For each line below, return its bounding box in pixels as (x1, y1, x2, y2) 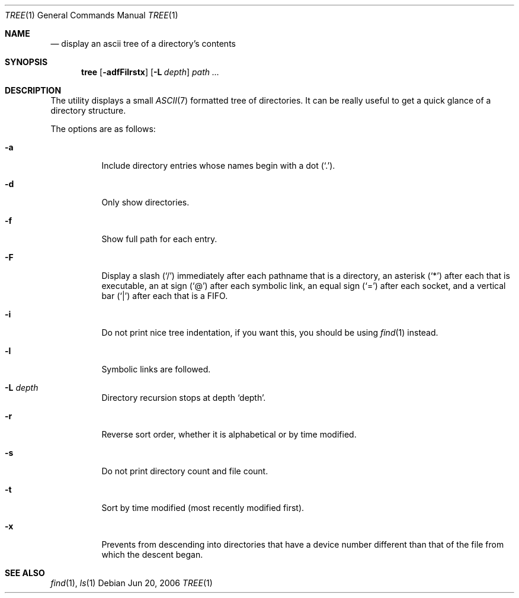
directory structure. (50, 105, 126, 115)
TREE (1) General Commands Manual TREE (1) (5, 10, 178, 20)
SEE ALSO (5, 568, 45, 578)
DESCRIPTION (5, 85, 62, 95)
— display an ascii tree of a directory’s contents (50, 38, 236, 49)
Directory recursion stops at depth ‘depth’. (101, 393, 266, 403)
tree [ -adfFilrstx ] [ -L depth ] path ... (81, 67, 220, 77)
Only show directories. (101, 197, 190, 207)
